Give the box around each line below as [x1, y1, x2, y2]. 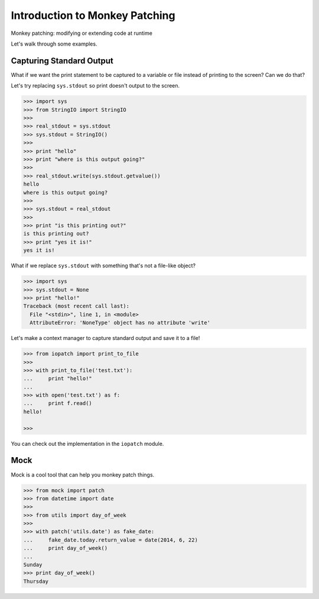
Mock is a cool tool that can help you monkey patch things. [11, 471, 155, 478]
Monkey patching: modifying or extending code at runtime [11, 30, 153, 37]
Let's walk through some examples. [11, 40, 97, 47]
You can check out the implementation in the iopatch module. [11, 440, 164, 447]
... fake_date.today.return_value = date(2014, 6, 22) [23, 536, 198, 543]
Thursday [23, 578, 49, 585]
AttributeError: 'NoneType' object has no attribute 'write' [30, 319, 211, 326]
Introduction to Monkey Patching [11, 9, 175, 22]
